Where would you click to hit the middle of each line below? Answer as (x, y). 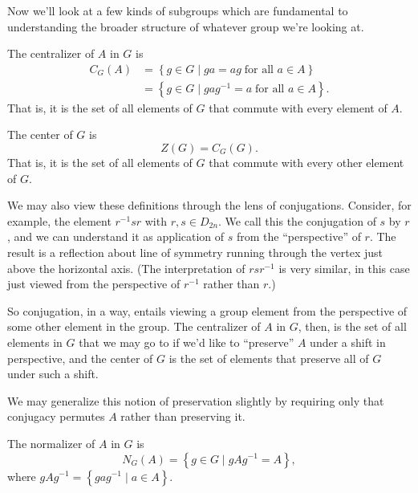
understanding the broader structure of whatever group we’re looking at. (186, 26)
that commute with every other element (306, 163)
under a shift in (348, 342)
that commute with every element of (298, 107)
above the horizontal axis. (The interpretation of (126, 268)
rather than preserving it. (183, 416)
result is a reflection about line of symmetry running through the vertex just (195, 252)
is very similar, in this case (344, 268)
